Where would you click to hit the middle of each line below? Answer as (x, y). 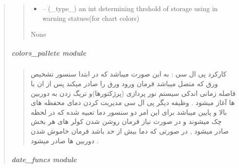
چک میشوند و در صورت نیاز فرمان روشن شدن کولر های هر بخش (126, 121)
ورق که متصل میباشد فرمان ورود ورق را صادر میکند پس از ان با (124, 83)
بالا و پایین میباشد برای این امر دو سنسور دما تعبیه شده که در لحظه (129, 112)
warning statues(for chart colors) (91, 18)
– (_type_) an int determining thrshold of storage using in (130, 8)
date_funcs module (44, 159)
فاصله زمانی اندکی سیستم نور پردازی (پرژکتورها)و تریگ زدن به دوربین (133, 93)
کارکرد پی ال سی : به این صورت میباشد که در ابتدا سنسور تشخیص (129, 74)
